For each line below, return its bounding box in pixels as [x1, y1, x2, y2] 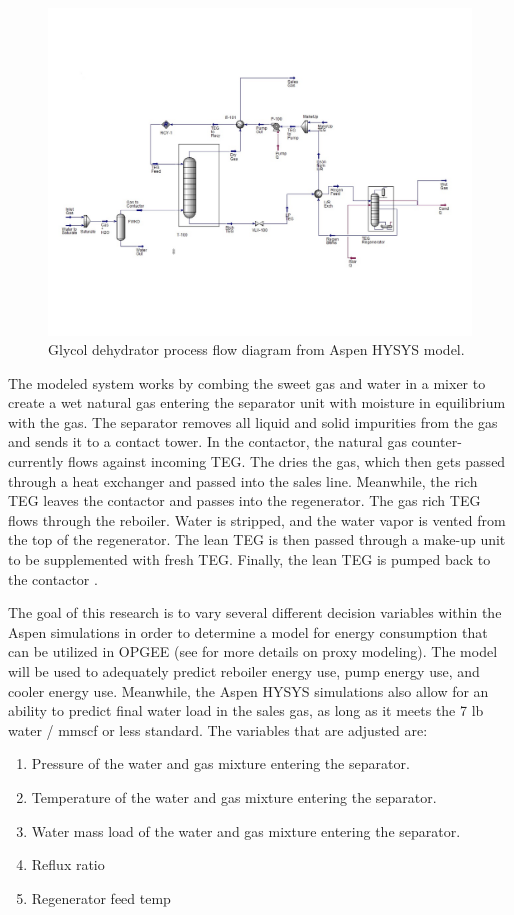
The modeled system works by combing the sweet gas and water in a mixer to [8, 372, 486, 393]
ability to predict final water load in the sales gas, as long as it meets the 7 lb [8, 700, 484, 721]
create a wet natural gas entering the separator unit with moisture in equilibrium [8, 392, 506, 413]
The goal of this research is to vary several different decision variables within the [8, 602, 502, 623]
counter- [411, 431, 462, 452]
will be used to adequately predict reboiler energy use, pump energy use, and [8, 661, 480, 682]
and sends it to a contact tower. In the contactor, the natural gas [8, 431, 407, 452]
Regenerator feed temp [31, 887, 171, 908]
